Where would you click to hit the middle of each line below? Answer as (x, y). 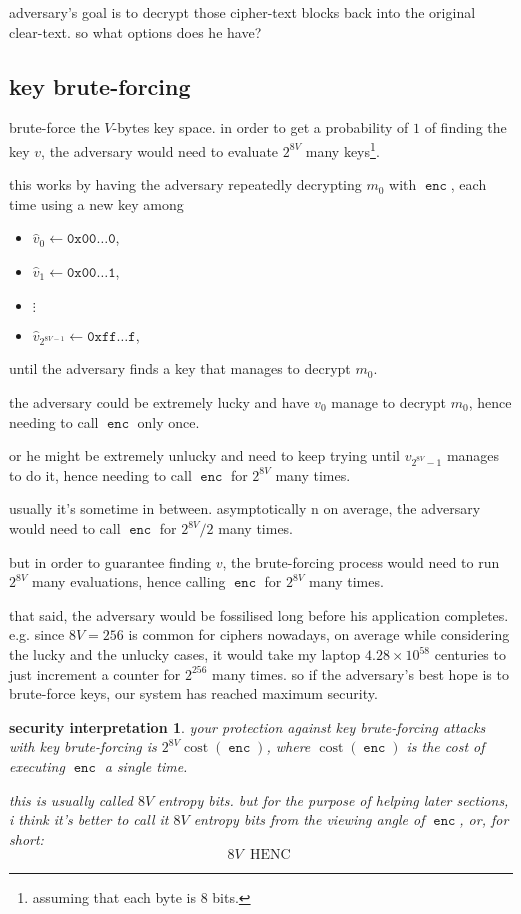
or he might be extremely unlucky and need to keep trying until (204, 455)
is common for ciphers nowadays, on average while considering (319, 634)
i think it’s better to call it (89, 819)
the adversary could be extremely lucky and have (159, 401)
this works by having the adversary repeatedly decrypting (185, 184)
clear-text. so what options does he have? (135, 31)
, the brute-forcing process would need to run (361, 561)
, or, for (484, 819)
